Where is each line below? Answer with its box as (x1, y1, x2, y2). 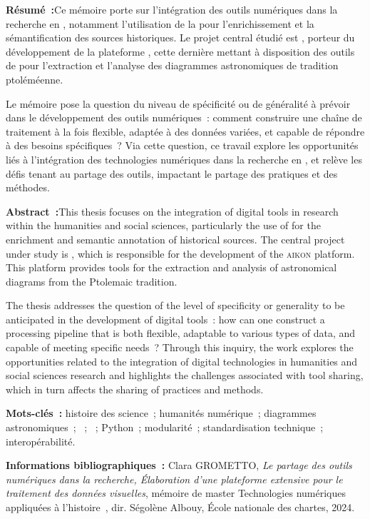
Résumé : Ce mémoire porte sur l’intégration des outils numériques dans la (6, 2, 338, 16)
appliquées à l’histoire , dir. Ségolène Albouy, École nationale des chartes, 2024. (6, 500, 355, 514)
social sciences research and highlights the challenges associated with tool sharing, (6, 368, 364, 383)
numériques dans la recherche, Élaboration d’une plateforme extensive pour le (6, 471, 343, 486)
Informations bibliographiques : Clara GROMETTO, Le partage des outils (6, 458, 352, 473)
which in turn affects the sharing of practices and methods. (6, 381, 264, 396)
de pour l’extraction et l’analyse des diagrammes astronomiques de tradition (6, 58, 339, 73)
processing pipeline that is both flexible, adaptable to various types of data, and (6, 326, 356, 341)
